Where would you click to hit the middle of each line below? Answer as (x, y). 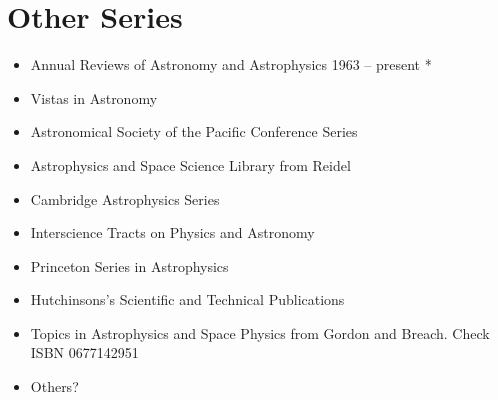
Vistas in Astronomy (94, 97)
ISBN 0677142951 (84, 352)
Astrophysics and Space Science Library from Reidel (190, 164)
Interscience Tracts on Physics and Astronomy (172, 232)
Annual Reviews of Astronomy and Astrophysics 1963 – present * (231, 64)
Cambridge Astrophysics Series (125, 198)
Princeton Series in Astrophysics (129, 265)
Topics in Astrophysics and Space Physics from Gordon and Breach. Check (260, 332)
